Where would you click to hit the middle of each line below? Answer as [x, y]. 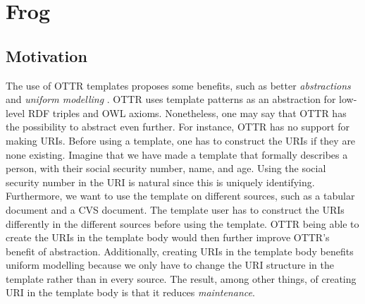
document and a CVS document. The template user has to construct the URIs [175, 209]
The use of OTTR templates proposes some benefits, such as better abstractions [178, 85]
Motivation [47, 55]
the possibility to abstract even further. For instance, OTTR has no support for [178, 127]
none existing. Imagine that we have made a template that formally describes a [177, 154]
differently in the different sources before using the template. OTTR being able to [182, 223]
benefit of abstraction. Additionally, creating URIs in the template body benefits [180, 251]
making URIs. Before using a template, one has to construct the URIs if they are [181, 140]
